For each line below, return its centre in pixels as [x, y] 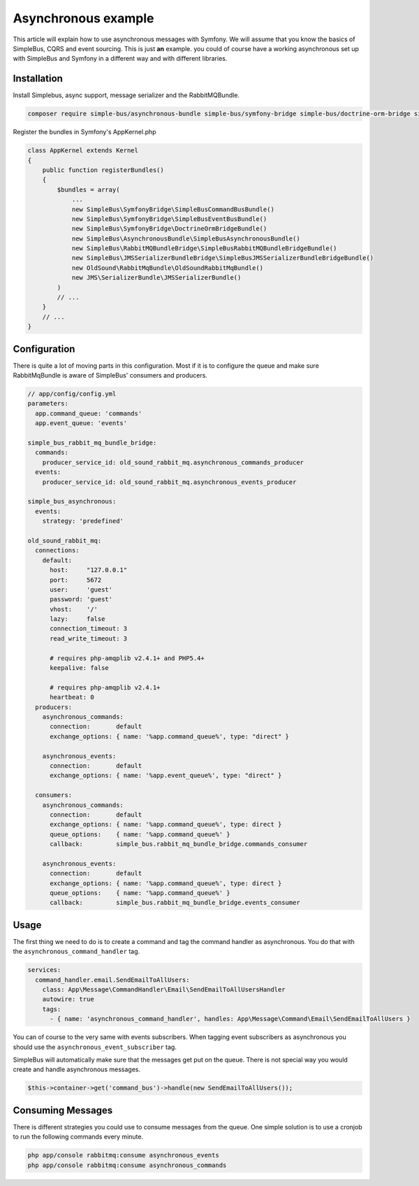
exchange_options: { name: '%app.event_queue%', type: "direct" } [166, 776]
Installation [38, 79]
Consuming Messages [63, 1110]
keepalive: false [80, 668]
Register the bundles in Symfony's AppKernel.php [84, 132]
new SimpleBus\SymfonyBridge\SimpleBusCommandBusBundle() [173, 209]
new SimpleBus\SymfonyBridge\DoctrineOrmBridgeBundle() [169, 229]
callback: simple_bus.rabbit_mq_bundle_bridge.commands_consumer [179, 844]
